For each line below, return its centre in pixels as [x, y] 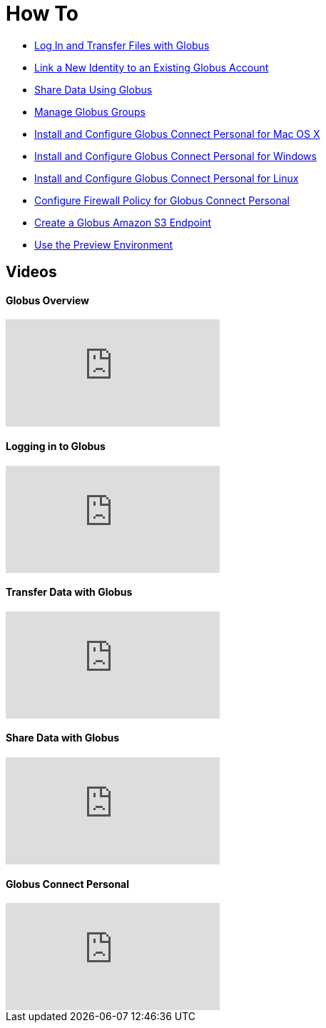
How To [42, 14]
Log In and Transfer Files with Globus [122, 45]
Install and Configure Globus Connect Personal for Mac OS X [177, 134]
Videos [31, 272]
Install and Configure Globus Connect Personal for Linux [167, 178]
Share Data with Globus [63, 738]
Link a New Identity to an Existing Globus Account [152, 67]
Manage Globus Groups [90, 111]
